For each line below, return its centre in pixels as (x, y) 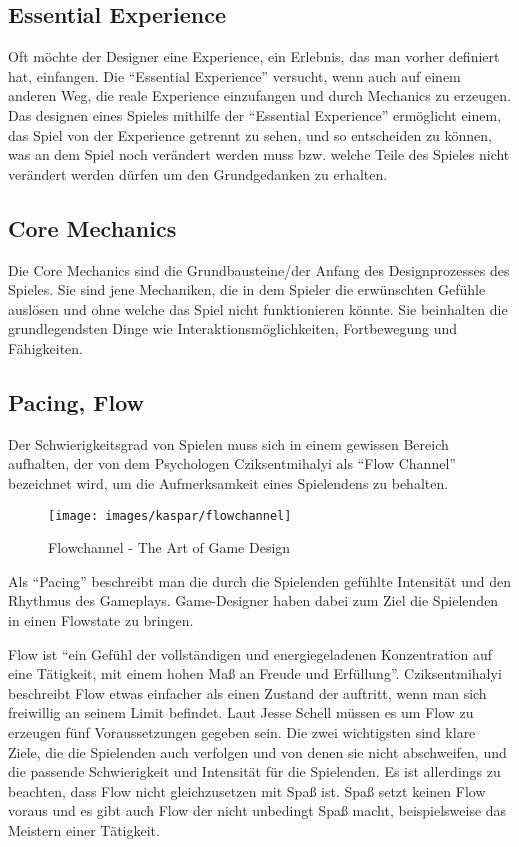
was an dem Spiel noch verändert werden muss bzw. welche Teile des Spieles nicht (259, 154)
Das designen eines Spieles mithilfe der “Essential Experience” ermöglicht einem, (255, 114)
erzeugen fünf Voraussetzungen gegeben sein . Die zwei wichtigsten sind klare (242, 731)
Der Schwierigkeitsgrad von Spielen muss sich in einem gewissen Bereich (228, 443)
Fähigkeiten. (45, 347)
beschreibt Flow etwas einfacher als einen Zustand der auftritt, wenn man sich (247, 692)
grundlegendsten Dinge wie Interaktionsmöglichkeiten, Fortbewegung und (233, 328)
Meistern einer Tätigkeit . (84, 829)
